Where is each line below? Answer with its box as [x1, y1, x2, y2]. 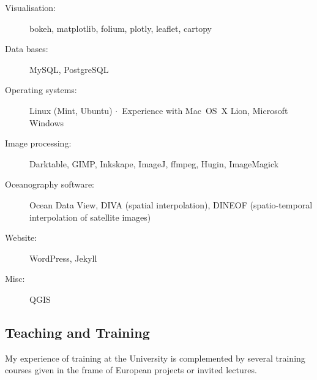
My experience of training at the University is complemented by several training [5, 351, 305, 364]
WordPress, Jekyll [29, 251, 97, 264]
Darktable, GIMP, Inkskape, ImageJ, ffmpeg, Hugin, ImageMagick [29, 157, 279, 170]
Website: [5, 231, 37, 244]
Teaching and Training [5, 322, 150, 341]
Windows [29, 116, 64, 129]
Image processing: [5, 137, 72, 150]
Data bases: [5, 42, 48, 55]
